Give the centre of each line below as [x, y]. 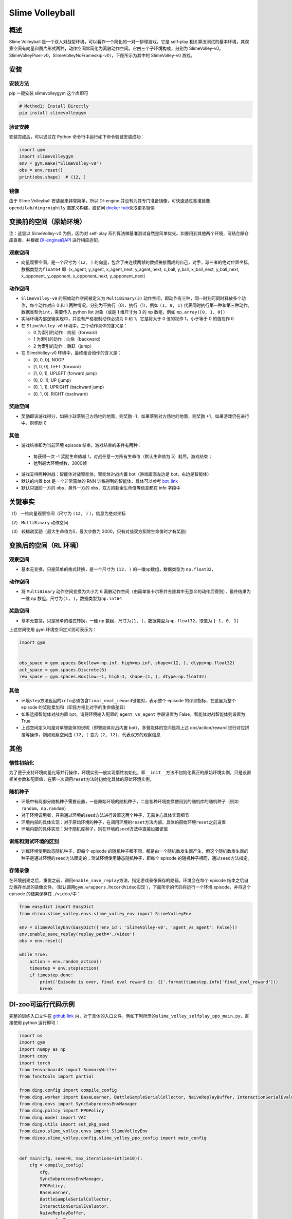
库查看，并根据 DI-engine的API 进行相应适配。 [55, 240]
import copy [34, 1056]
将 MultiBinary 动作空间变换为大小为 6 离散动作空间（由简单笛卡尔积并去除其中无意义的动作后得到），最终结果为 [136, 591]
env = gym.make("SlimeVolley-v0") [60, 163]
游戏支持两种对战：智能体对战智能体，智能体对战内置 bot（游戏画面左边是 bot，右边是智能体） [116, 474]
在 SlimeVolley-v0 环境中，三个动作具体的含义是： [74, 325]
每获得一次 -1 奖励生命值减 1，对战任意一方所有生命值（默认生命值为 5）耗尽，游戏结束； [123, 456]
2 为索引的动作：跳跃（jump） [64, 346]
